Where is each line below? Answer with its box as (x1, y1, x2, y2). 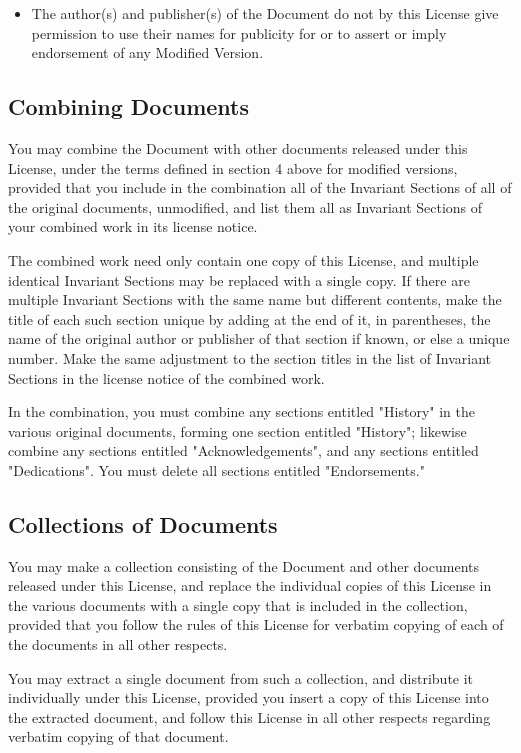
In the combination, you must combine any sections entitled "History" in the (8, 401, 475, 422)
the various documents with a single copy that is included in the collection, (8, 594, 468, 615)
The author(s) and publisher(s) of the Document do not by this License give (31, 3, 499, 23)
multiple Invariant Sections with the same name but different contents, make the (8, 289, 502, 310)
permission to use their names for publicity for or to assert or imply (31, 22, 447, 43)
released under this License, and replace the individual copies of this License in (8, 575, 492, 596)
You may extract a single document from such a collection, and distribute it (8, 667, 474, 688)
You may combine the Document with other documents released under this (8, 137, 468, 158)
